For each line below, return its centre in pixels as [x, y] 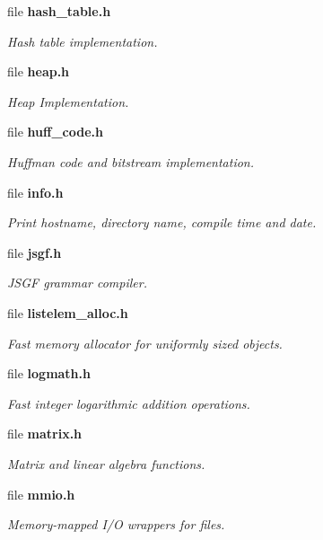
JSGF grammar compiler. [77, 283]
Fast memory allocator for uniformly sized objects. [145, 343]
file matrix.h [45, 434]
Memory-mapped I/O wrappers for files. [116, 524]
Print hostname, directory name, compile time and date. [162, 222]
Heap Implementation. [68, 101]
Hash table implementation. [83, 41]
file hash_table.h [59, 11]
